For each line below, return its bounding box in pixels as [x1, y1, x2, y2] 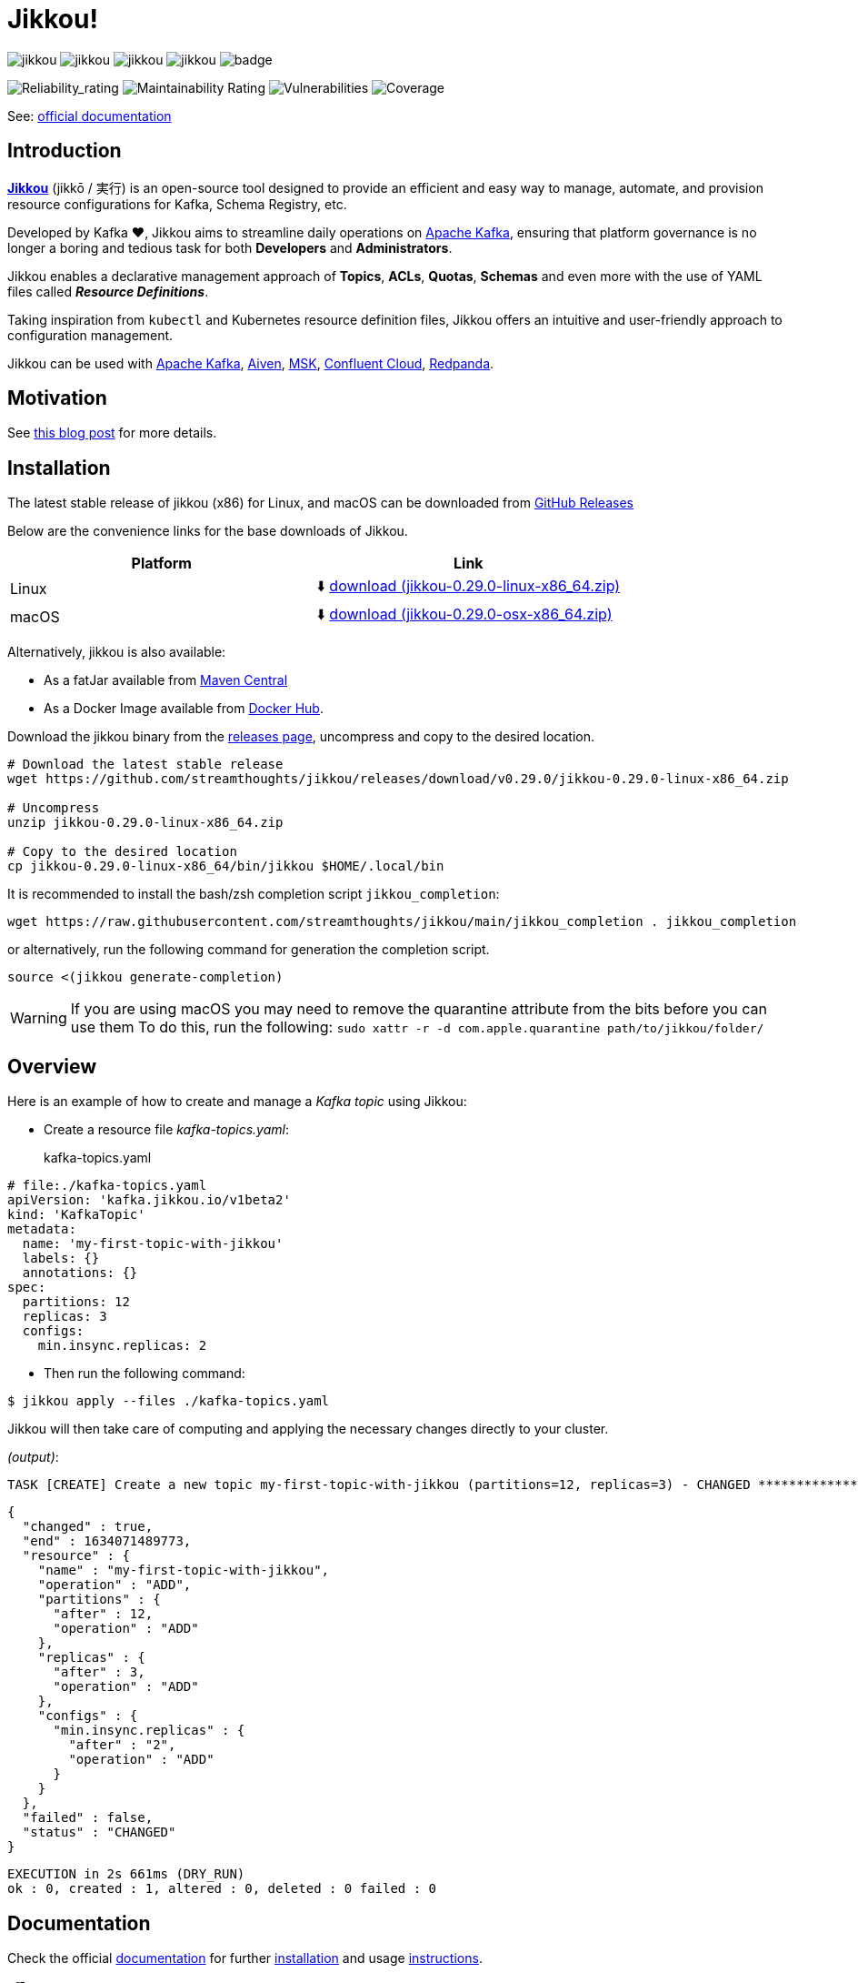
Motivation [7, 387, 107, 410]
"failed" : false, [22, 1810, 154, 1826]
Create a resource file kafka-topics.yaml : [44, 1122, 289, 1138]
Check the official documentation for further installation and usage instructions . [7, 1949, 483, 1966]
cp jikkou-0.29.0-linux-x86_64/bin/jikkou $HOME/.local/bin [7, 859, 444, 874]
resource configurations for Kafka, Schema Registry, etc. [7, 196, 347, 212]
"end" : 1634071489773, [22, 1534, 192, 1549]
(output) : [7, 1449, 59, 1465]
